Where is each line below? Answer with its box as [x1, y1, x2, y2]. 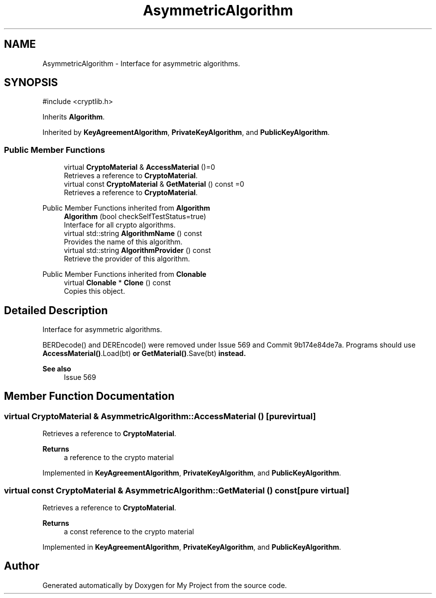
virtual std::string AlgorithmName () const [64, 229, 202, 238]
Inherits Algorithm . [42, 113, 105, 121]
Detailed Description [4, 304, 108, 317]
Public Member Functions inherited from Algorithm [42, 204, 210, 213]
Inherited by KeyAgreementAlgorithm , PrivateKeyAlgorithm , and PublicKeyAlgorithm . [42, 128, 330, 137]
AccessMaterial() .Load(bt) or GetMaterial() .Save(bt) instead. [42, 349, 246, 358]
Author [4, 560, 39, 573]
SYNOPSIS [4, 76, 58, 89]
